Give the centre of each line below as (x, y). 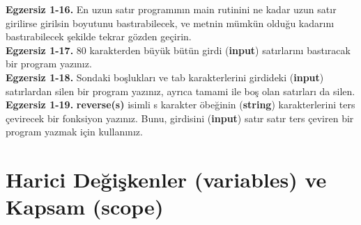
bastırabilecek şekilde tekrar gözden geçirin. (99, 36)
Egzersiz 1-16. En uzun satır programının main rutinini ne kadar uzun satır (171, 9)
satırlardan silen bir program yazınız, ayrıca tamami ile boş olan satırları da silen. (180, 91)
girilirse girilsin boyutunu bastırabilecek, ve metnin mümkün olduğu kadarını (170, 23)
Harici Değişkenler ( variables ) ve (166, 180)
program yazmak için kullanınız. (74, 132)
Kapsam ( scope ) (85, 207)
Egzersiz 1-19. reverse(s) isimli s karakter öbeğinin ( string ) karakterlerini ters (180, 105)
